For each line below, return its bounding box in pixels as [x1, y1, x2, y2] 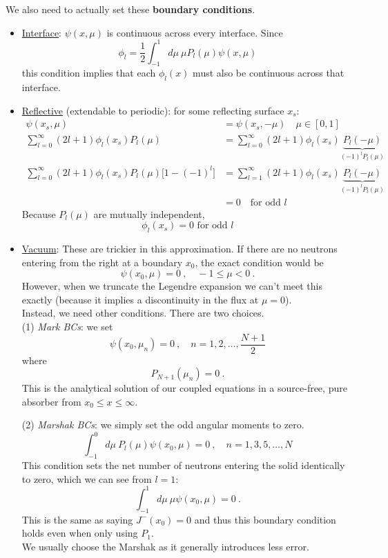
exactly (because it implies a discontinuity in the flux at [21, 292, 259, 306]
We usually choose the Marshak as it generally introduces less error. [21, 539, 309, 553]
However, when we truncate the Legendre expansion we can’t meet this [21, 279, 322, 293]
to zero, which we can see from [21, 471, 152, 486]
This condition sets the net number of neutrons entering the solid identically [21, 458, 345, 472]
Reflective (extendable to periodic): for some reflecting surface [21, 103, 284, 117]
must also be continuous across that [193, 66, 345, 80]
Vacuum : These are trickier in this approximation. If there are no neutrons [21, 241, 338, 255]
